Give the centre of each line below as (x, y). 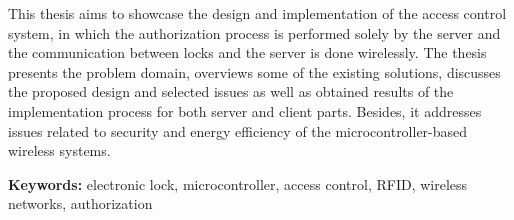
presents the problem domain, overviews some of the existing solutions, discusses (254, 71)
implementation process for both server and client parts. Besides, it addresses (245, 110)
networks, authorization (80, 203)
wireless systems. (59, 150)
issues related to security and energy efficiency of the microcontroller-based (238, 130)
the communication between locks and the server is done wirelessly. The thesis (247, 52)
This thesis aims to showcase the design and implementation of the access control (257, 13)
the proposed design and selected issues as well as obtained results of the (231, 91)
